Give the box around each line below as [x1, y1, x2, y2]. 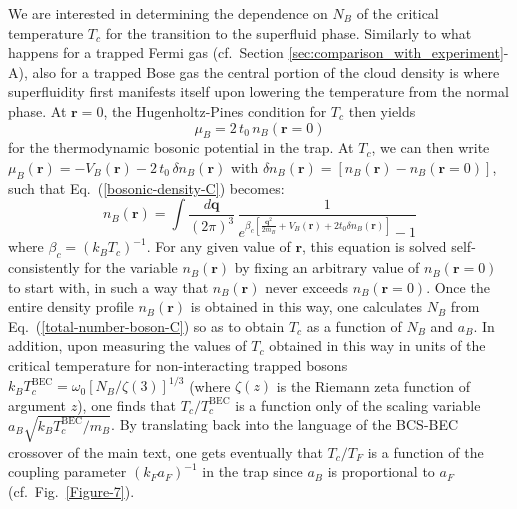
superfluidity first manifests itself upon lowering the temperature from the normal [8, 81, 509, 102]
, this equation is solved [302, 236, 447, 257]
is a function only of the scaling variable [235, 394, 481, 415]
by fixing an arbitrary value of [234, 257, 420, 278]
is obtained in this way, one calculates [190, 296, 423, 317]
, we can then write [371, 137, 490, 158]
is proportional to [327, 461, 435, 482]
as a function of [306, 315, 402, 336]
